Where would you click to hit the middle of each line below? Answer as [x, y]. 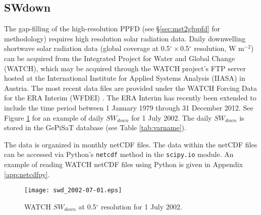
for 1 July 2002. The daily [172, 117]
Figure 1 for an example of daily [54, 117]
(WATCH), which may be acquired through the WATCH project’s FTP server [125, 68]
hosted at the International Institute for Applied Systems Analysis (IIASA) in [125, 78]
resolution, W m [219, 48]
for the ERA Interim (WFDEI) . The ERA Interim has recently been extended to [130, 98]
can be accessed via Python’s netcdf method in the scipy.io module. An [119, 154]
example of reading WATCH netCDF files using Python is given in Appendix [124, 164]
